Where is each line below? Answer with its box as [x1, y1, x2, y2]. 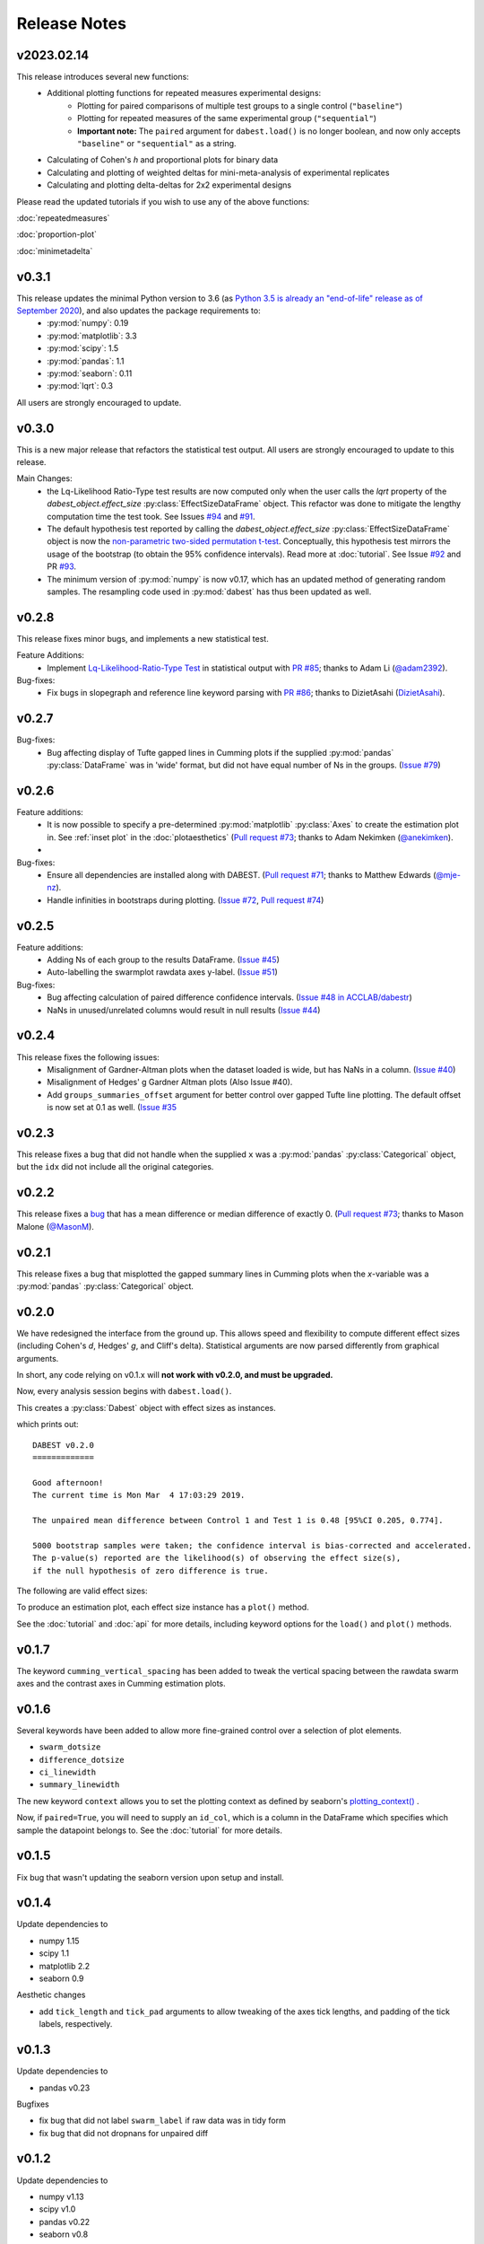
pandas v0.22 [39, 2216, 91, 2227]
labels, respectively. [39, 2019, 113, 2029]
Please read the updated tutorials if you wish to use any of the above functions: [16, 196, 310, 206]
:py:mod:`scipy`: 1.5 [47, 343, 119, 354]
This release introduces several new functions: [16, 72, 190, 83]
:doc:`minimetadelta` [16, 245, 93, 256]
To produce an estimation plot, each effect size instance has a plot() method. [16, 1602, 309, 1613]
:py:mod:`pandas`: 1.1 [47, 355, 125, 366]
